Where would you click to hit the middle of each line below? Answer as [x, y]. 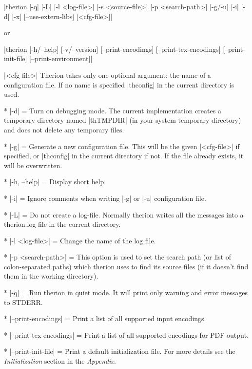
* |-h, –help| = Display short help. [55, 182]
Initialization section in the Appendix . [60, 361]
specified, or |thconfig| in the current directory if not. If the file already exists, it [124, 156]
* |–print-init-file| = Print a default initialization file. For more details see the [120, 351]
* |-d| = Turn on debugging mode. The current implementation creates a [113, 110]
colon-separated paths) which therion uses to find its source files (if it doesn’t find [126, 266]
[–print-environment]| [61, 58]
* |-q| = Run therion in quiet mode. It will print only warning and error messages [126, 293]
